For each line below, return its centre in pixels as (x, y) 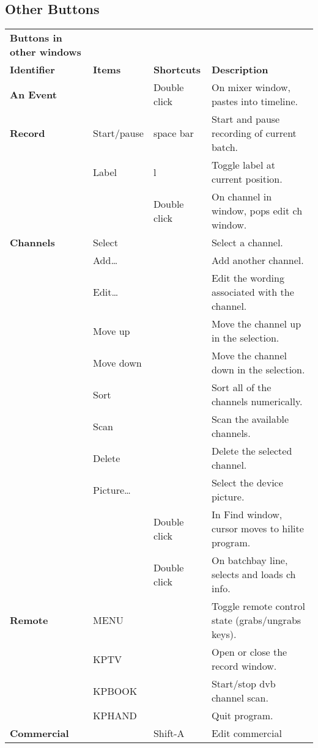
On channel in (242, 197)
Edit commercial (246, 733)
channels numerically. (257, 402)
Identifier (32, 70)
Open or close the (249, 652)
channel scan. (240, 698)
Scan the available (250, 419)
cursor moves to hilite (257, 529)
